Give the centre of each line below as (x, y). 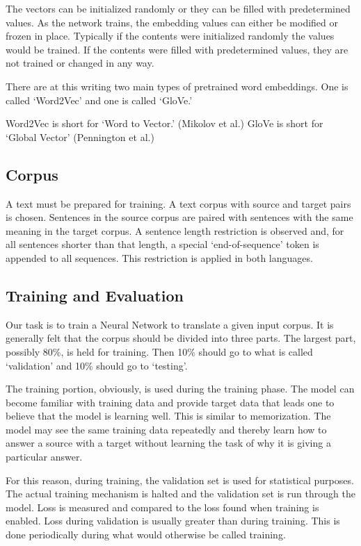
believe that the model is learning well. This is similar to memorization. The (168, 416)
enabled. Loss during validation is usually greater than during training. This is (173, 521)
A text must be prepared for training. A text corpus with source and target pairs (178, 203)
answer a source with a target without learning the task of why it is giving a (168, 443)
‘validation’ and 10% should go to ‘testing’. (97, 365)
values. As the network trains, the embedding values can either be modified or (172, 22)
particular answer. (44, 457)
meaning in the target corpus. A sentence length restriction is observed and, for (175, 230)
